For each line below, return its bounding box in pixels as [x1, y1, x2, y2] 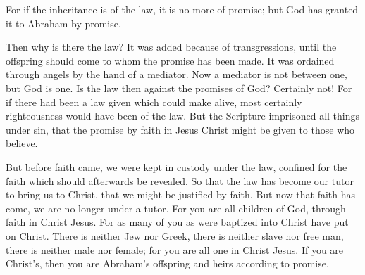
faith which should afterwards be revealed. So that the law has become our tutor [6, 173, 354, 188]
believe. [6, 136, 38, 151]
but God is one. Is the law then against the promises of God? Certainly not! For [6, 80, 352, 95]
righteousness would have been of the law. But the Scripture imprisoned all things [6, 108, 360, 123]
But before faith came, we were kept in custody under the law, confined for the [6, 159, 347, 174]
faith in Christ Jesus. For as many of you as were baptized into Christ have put [6, 215, 349, 229]
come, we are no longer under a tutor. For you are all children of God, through [6, 200, 346, 215]
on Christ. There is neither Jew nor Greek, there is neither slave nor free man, [6, 228, 344, 243]
